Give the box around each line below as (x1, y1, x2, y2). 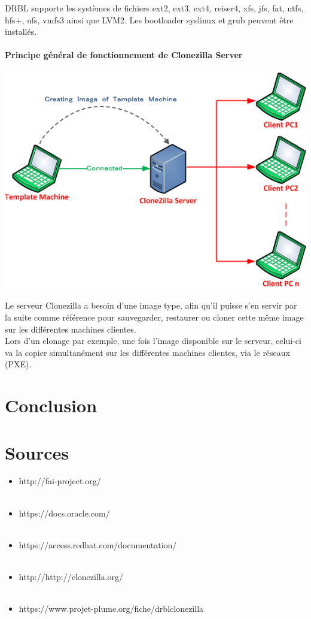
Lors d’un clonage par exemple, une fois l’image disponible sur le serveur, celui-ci (5, 334, 301, 347)
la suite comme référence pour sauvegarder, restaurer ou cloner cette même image (5, 310, 304, 323)
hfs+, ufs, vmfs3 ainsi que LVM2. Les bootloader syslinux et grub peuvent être (5, 13, 294, 26)
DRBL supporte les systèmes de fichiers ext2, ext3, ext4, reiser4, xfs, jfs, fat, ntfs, (5, 2, 304, 14)
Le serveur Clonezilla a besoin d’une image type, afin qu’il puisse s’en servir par (5, 299, 297, 312)
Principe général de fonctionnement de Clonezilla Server (5, 49, 243, 61)
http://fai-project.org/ (19, 475, 101, 487)
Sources (5, 440, 69, 464)
